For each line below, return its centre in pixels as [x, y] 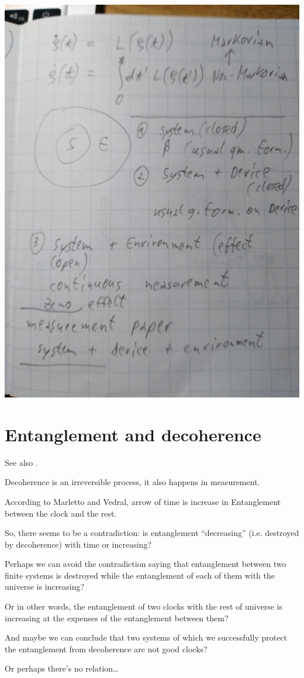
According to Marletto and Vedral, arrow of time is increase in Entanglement [143, 501]
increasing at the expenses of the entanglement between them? [117, 618]
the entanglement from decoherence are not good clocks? [106, 648]
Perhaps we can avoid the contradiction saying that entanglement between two [146, 564]
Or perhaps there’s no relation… [62, 668]
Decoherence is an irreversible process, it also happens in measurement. [132, 482]
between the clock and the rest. [61, 513]
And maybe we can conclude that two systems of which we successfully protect [146, 637]
